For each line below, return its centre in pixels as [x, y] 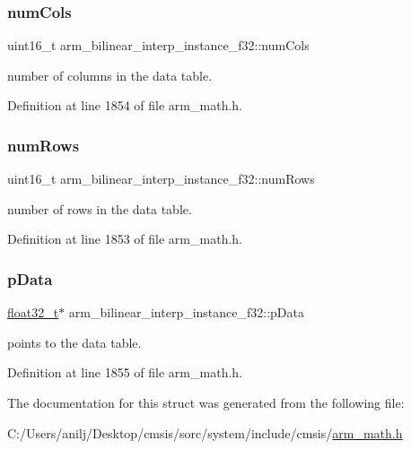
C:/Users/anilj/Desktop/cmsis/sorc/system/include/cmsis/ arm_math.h [205, 432]
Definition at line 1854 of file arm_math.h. [125, 105]
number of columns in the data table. [110, 75]
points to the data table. [74, 342]
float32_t [33, 312]
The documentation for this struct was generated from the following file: [206, 402]
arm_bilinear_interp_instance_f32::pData [187, 312]
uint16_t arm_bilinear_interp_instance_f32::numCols [158, 45]
